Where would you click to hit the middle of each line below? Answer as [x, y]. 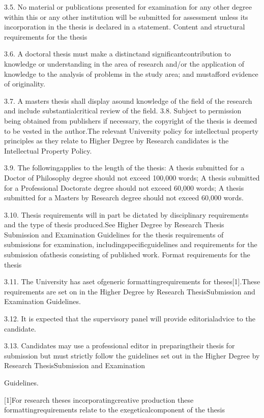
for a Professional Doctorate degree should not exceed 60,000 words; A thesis [124, 187]
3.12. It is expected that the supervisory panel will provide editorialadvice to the [130, 319]
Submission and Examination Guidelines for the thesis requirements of [114, 234]
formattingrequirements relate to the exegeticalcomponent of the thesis [114, 410]
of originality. [25, 84]
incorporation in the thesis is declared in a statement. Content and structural [125, 27]
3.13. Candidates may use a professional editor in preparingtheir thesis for [120, 346]
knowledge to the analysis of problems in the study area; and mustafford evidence [131, 73]
